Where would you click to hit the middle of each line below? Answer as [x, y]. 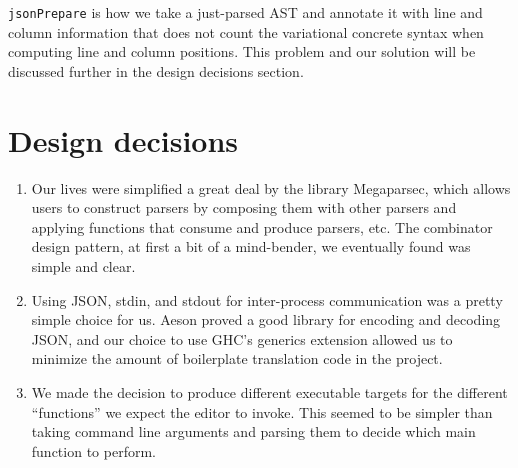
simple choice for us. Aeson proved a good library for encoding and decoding [266, 319]
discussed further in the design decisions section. [156, 70]
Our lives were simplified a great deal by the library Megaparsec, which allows [271, 187]
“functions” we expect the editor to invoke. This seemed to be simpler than [262, 411]
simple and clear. [83, 265]
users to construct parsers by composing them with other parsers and [244, 207]
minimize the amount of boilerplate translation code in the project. [237, 358]
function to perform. [93, 450]
